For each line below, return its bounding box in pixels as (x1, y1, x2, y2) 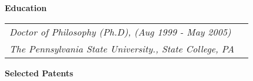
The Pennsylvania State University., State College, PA (9, 41, 235, 55)
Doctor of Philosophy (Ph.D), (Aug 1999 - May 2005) (9, 24, 231, 38)
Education (5, 2, 47, 13)
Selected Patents (5, 66, 74, 79)
